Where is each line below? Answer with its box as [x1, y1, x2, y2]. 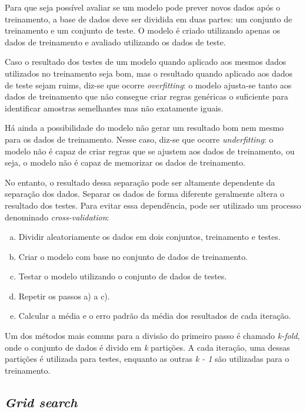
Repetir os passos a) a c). [18, 289, 110, 302]
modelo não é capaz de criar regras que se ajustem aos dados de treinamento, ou [5, 144, 295, 157]
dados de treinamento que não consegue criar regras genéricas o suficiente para [5, 90, 288, 103]
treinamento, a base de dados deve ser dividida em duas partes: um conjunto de [5, 12, 292, 25]
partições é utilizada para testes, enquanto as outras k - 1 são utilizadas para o [5, 352, 290, 365]
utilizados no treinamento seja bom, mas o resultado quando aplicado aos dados [5, 67, 292, 79]
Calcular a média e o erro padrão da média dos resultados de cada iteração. [18, 309, 291, 322]
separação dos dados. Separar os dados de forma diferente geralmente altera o [5, 187, 285, 200]
